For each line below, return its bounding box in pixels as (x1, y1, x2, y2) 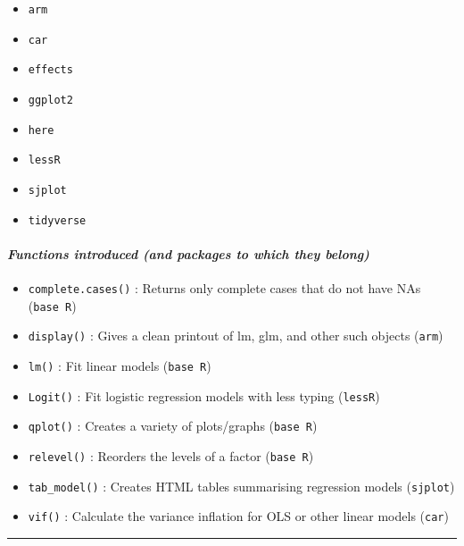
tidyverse (28, 214, 87, 227)
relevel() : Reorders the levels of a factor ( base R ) (28, 446, 314, 465)
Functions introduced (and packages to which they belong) (7, 244, 369, 263)
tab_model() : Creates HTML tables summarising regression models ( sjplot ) (28, 476, 455, 495)
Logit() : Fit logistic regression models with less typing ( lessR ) (28, 386, 380, 405)
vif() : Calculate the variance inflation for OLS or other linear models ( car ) (28, 507, 449, 525)
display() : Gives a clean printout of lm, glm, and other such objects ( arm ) (28, 326, 443, 345)
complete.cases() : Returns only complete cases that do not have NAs (28, 279, 421, 298)
